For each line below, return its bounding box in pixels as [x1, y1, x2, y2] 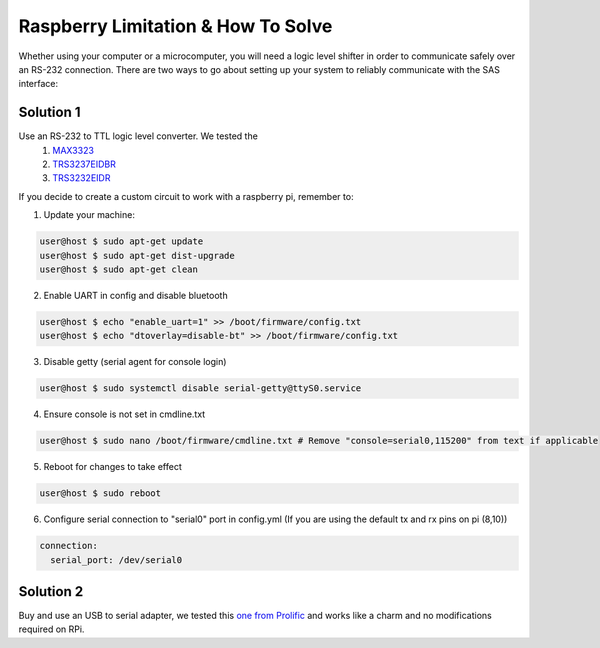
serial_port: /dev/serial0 [50, 554, 183, 565]
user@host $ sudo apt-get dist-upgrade [39, 250, 235, 261]
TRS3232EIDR [52, 172, 111, 184]
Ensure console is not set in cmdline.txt [43, 408, 206, 420]
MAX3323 [52, 144, 95, 156]
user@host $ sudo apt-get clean [39, 263, 199, 275]
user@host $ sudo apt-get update [39, 236, 204, 247]
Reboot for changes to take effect [43, 461, 182, 473]
